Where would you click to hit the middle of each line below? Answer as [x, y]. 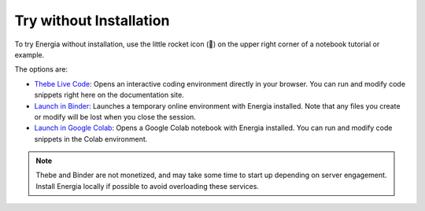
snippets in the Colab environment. [91, 139]
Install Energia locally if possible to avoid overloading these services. [148, 186]
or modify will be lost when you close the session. [115, 117]
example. [30, 54]
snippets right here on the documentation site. [109, 95]
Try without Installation [92, 20]
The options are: [41, 69]
